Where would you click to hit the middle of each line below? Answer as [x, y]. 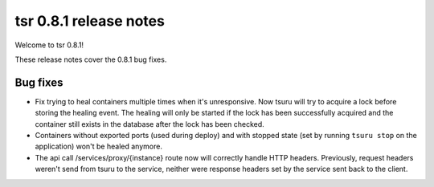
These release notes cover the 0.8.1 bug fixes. [91, 59]
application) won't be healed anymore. [98, 146]
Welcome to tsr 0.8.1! [49, 45]
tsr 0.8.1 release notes [90, 21]
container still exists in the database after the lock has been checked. [149, 124]
